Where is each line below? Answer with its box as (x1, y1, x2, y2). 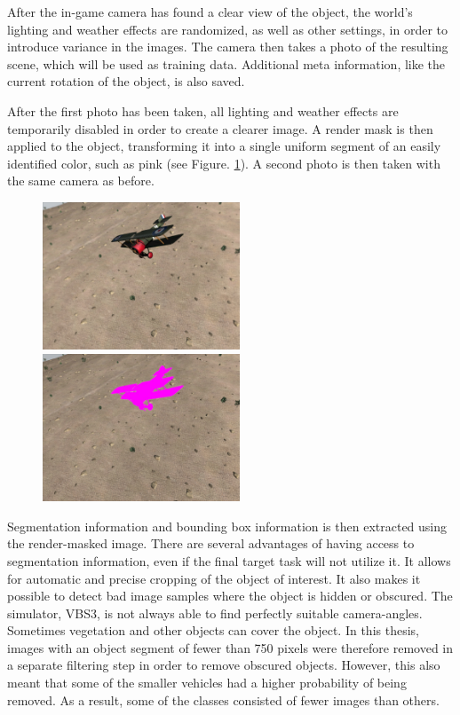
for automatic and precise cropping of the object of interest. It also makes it (7, 569, 421, 587)
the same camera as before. (7, 171, 155, 190)
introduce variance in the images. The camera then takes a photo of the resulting (7, 37, 448, 56)
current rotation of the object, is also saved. (7, 72, 245, 90)
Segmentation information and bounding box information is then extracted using (7, 516, 448, 535)
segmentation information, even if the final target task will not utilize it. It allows (7, 551, 451, 570)
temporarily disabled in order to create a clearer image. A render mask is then (7, 119, 433, 137)
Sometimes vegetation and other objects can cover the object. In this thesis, (7, 621, 419, 640)
